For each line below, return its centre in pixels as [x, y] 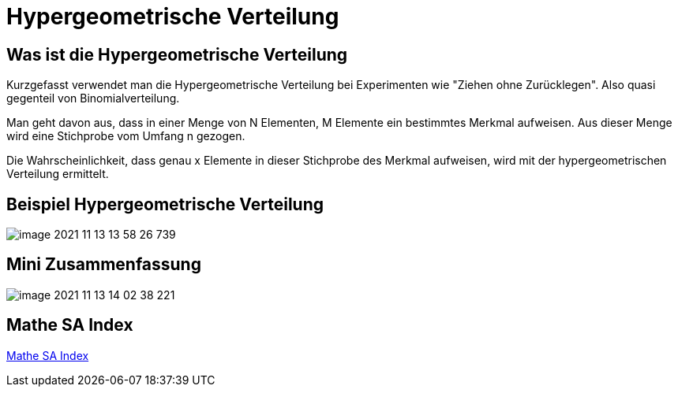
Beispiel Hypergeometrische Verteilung [165, 204]
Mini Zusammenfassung [104, 265]
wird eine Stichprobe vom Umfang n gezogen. [126, 136]
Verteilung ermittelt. [58, 174]
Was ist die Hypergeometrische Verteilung [177, 54]
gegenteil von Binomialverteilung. [93, 98]
